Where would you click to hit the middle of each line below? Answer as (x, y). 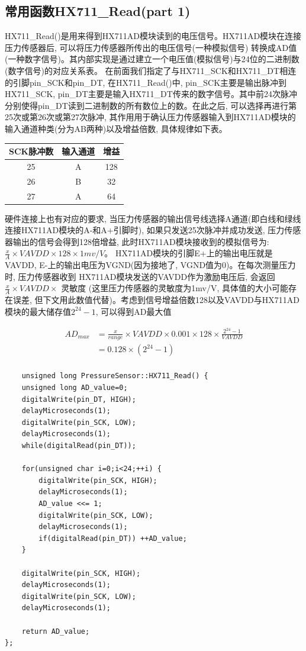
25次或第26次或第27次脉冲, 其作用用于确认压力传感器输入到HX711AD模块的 (150, 117)
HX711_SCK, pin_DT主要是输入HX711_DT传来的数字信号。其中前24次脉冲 (151, 94)
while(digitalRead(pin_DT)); (79, 446)
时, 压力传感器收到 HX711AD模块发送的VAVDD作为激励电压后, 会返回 (140, 276)
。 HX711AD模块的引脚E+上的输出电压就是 (189, 253)
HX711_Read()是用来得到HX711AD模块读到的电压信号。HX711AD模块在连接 (153, 36)
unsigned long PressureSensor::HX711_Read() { (115, 376)
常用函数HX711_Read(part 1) (98, 11)
